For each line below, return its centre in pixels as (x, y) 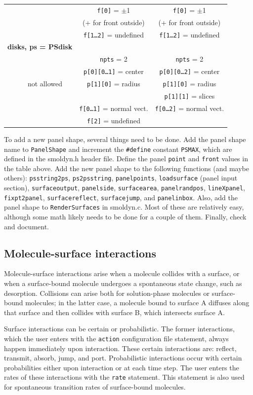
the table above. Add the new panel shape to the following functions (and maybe (127, 168)
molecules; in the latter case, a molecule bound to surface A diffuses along (137, 303)
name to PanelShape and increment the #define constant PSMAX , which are (118, 149)
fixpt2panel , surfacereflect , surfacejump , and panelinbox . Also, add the (121, 197)
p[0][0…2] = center (190, 71)
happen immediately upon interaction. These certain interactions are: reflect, (120, 348)
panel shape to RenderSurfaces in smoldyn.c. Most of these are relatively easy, (124, 207)
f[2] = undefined (113, 120)
